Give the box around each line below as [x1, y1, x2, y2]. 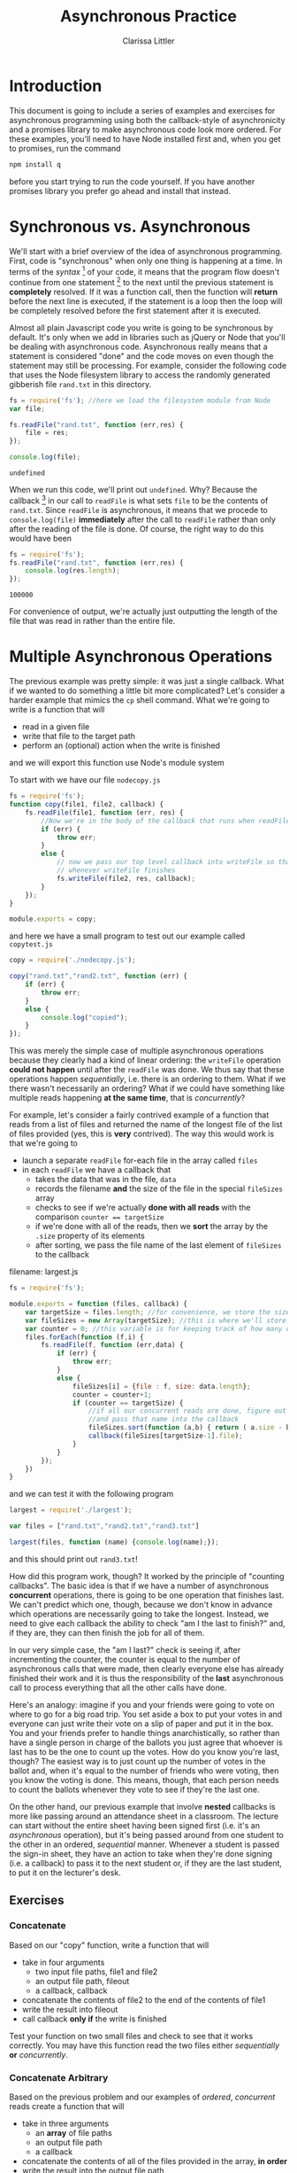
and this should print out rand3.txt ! [9, 1554, 139, 1564]
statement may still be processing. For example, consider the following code [9, 360, 287, 370]
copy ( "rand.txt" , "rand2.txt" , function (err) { [9, 972, 188, 981]
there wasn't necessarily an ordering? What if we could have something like [9, 1083, 286, 1094]
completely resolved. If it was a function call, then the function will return [9, 286, 278, 297]
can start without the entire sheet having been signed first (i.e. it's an [9, 1819, 261, 1831]
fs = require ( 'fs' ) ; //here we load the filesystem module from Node [9, 396, 271, 405]
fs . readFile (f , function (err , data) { [41, 1341, 184, 1350]
